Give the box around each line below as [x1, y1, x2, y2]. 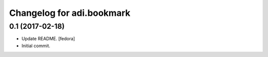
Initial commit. [21, 43, 51, 49]
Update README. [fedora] [21, 36, 75, 42]
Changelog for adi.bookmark [9, 7, 131, 18]
